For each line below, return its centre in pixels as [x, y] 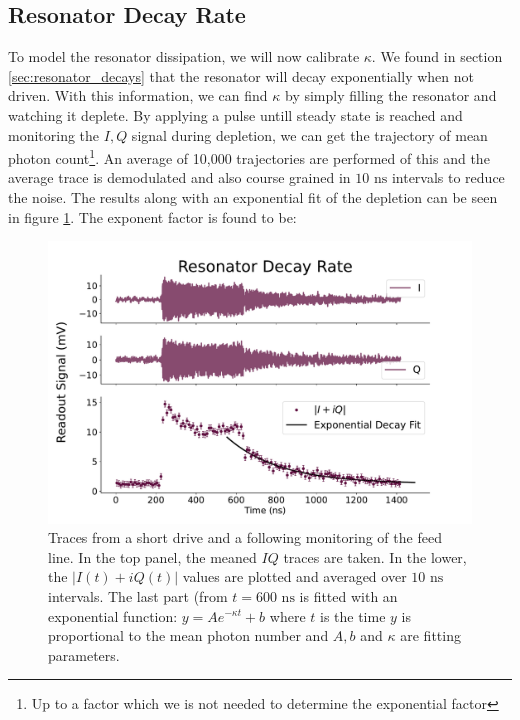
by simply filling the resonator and [390, 95]
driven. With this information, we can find [138, 95]
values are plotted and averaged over [294, 576]
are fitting [430, 635]
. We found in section [437, 56]
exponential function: [113, 615]
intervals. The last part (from [138, 595]
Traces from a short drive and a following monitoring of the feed [245, 537]
